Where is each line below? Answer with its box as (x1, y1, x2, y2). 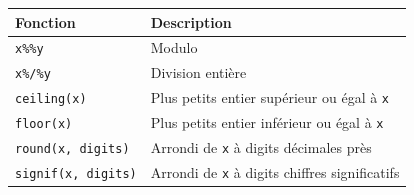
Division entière (150, 62, 247, 83)
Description (150, 11, 232, 32)
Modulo (150, 37, 198, 58)
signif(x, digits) (15, 166, 137, 181)
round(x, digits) (15, 141, 130, 156)
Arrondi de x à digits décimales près (150, 136, 372, 157)
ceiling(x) (15, 92, 87, 107)
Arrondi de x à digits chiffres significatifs (150, 161, 400, 182)
